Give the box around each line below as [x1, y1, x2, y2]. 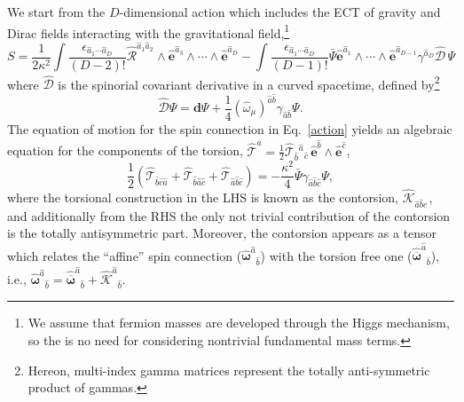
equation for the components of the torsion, [7, 141, 243, 160]
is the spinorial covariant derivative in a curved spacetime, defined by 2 [58, 72, 440, 93]
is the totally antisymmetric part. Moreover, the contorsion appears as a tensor [7, 224, 437, 242]
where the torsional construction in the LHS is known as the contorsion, [7, 188, 398, 207]
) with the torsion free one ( [260, 246, 413, 264]
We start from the [7, 3, 106, 20]
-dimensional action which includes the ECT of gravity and [119, 3, 441, 20]
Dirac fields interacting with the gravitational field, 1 [7, 20, 290, 42]
